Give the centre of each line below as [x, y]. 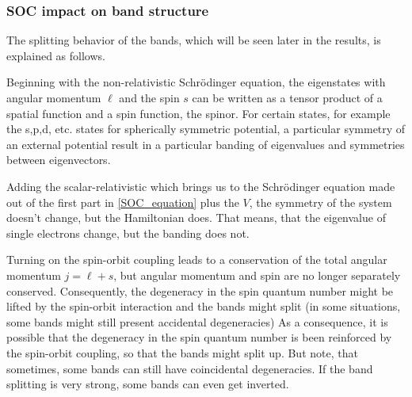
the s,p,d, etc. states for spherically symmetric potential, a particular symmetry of [206, 129]
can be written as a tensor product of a [287, 97]
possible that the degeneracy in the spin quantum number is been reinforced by [199, 337]
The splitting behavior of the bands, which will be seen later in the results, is [194, 40]
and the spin [149, 97]
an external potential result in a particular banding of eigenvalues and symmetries [206, 144]
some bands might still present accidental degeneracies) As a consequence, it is [197, 321]
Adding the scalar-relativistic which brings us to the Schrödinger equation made [201, 186]
